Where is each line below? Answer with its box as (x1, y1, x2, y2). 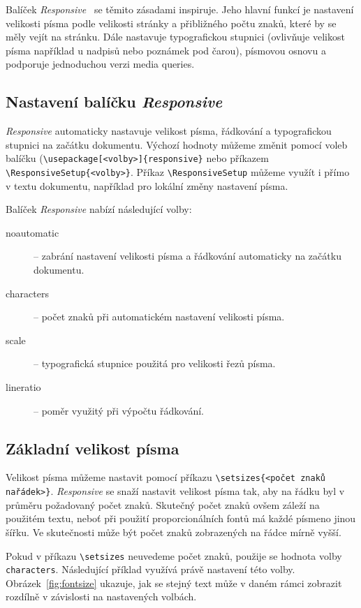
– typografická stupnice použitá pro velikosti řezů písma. (34, 356, 276, 371)
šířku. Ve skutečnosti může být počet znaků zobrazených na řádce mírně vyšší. (6, 524, 341, 539)
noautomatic (6, 225, 59, 239)
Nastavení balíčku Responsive (6, 91, 223, 112)
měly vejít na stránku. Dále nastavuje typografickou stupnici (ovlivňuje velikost (6, 29, 345, 44)
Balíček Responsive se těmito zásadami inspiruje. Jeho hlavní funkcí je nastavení (6, 2, 354, 16)
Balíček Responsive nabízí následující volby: (6, 202, 192, 216)
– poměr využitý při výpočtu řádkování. (34, 403, 204, 417)
